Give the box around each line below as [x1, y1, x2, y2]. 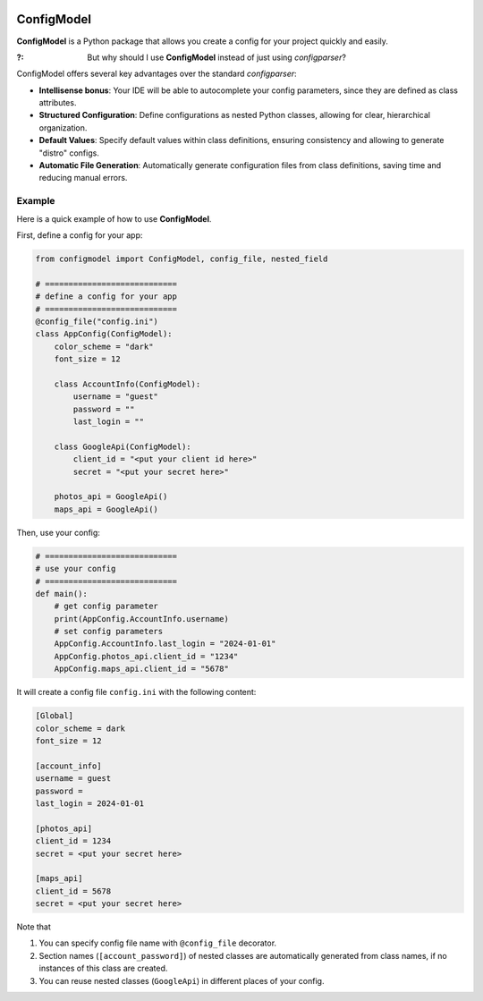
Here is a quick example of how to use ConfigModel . [16, 213, 212, 224]
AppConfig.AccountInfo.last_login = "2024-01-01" [54, 639, 276, 649]
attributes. [38, 98, 77, 108]
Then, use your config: [16, 527, 100, 538]
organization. [38, 122, 88, 133]
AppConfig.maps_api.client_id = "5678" [54, 664, 230, 674]
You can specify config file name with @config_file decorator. [38, 937, 277, 948]
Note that [16, 921, 51, 932]
